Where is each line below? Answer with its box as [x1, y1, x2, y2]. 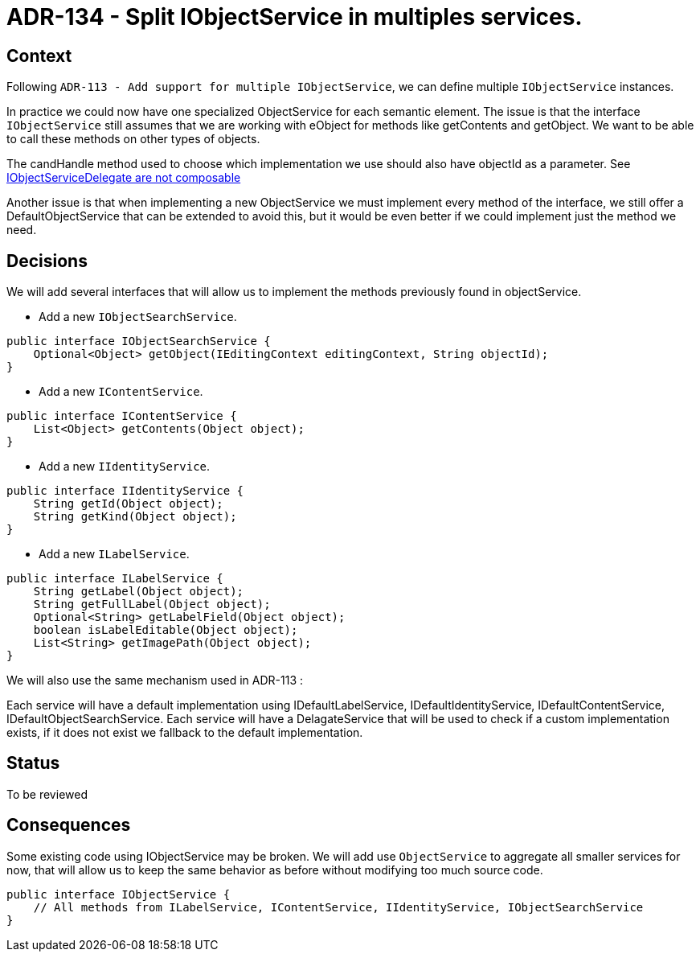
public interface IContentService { [6, 409, 237, 423]
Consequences [6, 815, 131, 836]
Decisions [6, 250, 88, 271]
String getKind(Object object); [33, 510, 237, 524]
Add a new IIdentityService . [39, 459, 211, 474]
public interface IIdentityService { [6, 484, 244, 498]
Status [6, 753, 60, 774]
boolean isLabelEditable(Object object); [33, 623, 298, 637]
